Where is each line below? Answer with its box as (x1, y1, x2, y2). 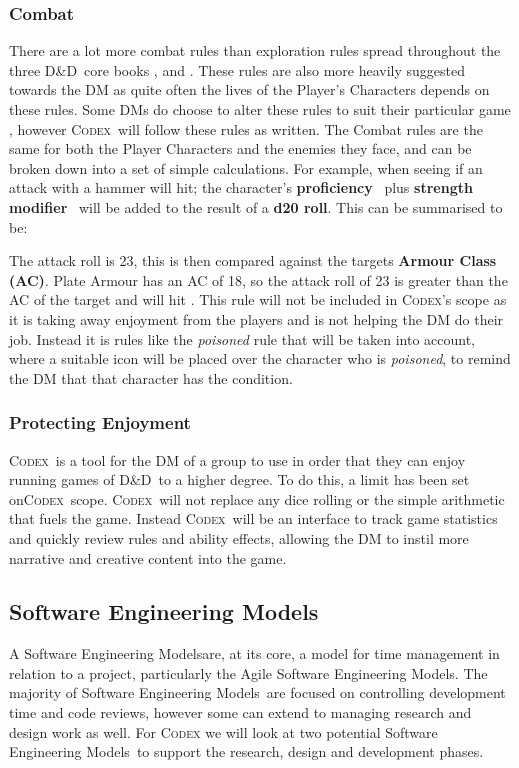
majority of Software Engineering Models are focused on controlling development (9, 682, 506, 703)
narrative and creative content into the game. (9, 547, 287, 568)
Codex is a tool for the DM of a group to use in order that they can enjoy (9, 449, 466, 470)
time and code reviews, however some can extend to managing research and (9, 702, 472, 723)
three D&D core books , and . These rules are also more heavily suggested (9, 59, 466, 80)
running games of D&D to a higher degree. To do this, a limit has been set (9, 469, 470, 490)
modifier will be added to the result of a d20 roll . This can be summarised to (9, 196, 503, 217)
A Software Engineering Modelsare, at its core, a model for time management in (9, 643, 500, 664)
